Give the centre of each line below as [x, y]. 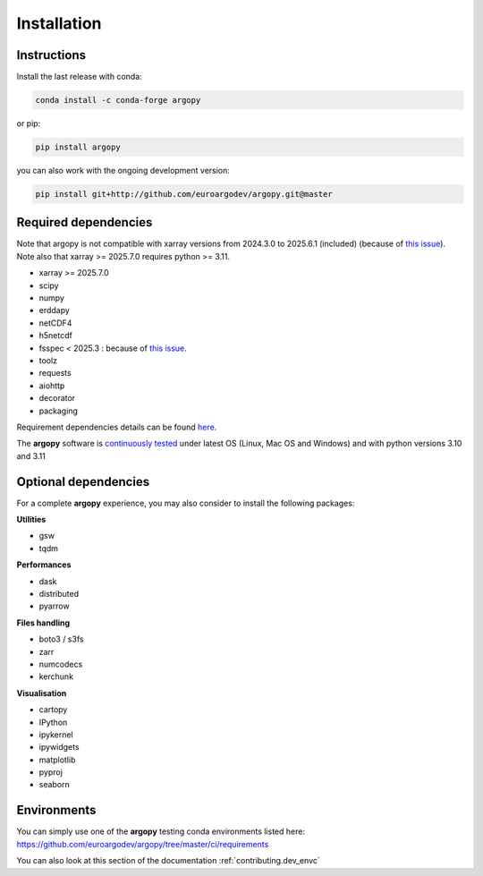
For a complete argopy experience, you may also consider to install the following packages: [186, 503]
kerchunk [56, 676]
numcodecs [61, 664]
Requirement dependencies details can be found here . [117, 427]
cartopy [53, 710]
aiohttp [52, 386]
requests [55, 373]
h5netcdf [56, 336]
